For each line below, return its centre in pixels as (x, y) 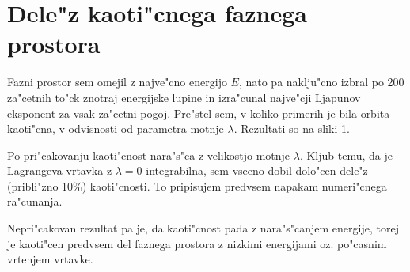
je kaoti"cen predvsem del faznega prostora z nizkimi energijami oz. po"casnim (197, 243)
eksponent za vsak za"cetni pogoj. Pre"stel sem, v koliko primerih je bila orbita (199, 113)
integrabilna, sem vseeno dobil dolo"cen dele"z (257, 170)
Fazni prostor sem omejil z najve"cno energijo (117, 82)
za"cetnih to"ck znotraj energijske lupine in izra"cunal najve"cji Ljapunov (184, 97)
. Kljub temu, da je (346, 155)
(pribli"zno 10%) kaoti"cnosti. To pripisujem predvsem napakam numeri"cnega (197, 185)
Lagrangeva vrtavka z (60, 170)
